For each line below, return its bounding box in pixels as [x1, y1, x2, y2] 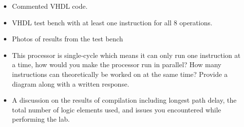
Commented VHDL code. [12, 1, 88, 11]
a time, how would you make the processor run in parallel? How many [12, 59, 222, 70]
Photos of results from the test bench [12, 34, 123, 44]
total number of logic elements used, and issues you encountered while [12, 104, 221, 114]
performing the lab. [12, 114, 70, 124]
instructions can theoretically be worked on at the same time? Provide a [12, 69, 228, 79]
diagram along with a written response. [12, 78, 130, 89]
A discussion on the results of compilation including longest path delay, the [12, 95, 237, 105]
